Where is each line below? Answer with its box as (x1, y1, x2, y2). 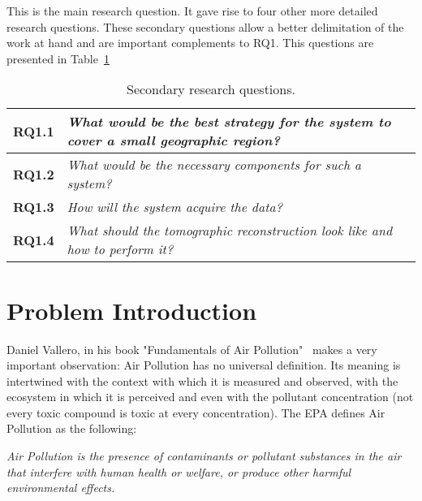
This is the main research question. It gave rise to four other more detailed (6, 2, 378, 19)
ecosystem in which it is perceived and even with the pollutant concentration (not (6, 388, 414, 405)
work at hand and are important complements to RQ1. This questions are (6, 34, 374, 51)
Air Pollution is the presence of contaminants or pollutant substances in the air (6, 447, 402, 464)
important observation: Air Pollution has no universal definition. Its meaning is (6, 356, 401, 374)
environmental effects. (6, 479, 115, 496)
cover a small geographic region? (67, 131, 280, 150)
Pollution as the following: (6, 420, 137, 437)
